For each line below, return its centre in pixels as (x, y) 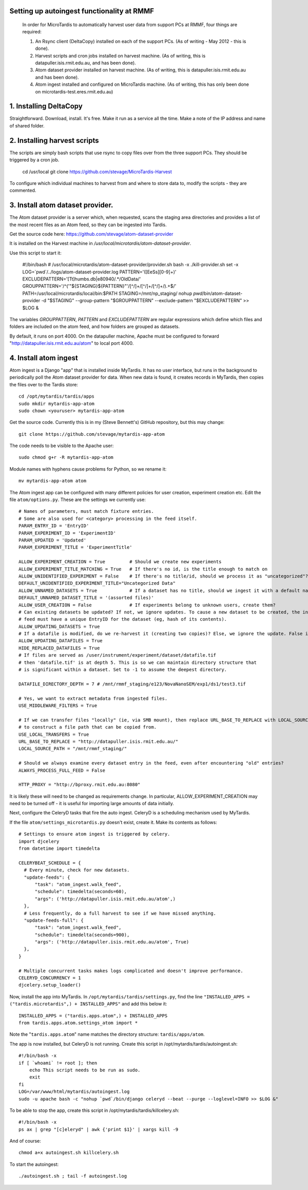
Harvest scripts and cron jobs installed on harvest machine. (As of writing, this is (120, 55)
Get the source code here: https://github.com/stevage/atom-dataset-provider (91, 234)
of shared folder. (27, 125)
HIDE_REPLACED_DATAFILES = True (59, 648)
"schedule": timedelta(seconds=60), (81, 892)
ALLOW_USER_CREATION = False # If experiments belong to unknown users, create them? (147, 605)
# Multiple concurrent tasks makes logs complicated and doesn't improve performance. (131, 971)
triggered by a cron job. (34, 160)
